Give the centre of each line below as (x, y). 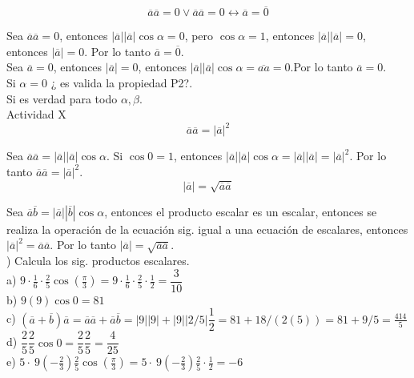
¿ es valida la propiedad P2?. (122, 82)
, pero (199, 36)
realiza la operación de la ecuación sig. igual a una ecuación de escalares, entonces (207, 229)
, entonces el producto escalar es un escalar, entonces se (241, 211)
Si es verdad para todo (62, 98)
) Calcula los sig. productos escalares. (98, 261)
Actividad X (36, 114)
